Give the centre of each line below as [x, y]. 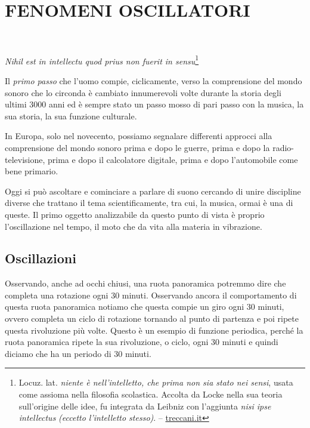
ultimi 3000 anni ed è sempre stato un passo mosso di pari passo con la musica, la [154, 104]
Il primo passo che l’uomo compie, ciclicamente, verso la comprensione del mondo [154, 80]
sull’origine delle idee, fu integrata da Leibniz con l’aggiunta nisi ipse [145, 406]
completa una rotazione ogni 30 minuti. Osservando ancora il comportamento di [151, 295]
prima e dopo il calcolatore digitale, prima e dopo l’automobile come [173, 159]
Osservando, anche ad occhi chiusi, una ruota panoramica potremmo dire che [145, 283]
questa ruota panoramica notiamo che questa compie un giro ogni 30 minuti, [145, 307]
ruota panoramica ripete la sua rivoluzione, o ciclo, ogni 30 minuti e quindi [142, 342]
